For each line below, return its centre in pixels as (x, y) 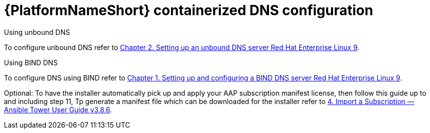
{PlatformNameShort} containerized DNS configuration (189, 10)
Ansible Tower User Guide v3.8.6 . (58, 109)
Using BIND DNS (31, 62)
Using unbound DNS (37, 32)
